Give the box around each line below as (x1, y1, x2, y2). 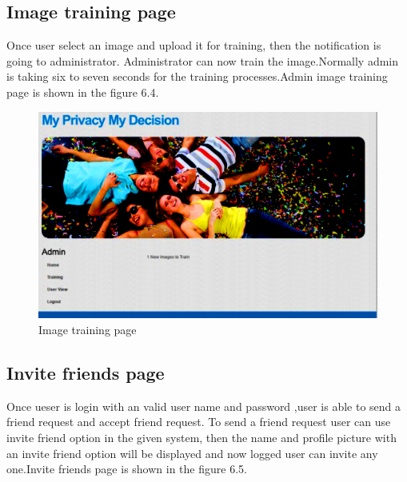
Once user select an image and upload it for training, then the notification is (6, 37, 381, 54)
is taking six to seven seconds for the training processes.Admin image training (6, 68, 388, 85)
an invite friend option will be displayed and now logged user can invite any (6, 444, 378, 461)
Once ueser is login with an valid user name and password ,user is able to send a (6, 397, 401, 414)
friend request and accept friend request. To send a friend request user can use (6, 413, 391, 430)
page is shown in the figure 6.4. (6, 83, 159, 100)
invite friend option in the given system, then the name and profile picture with (6, 428, 397, 445)
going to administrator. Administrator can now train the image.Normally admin (6, 52, 399, 69)
